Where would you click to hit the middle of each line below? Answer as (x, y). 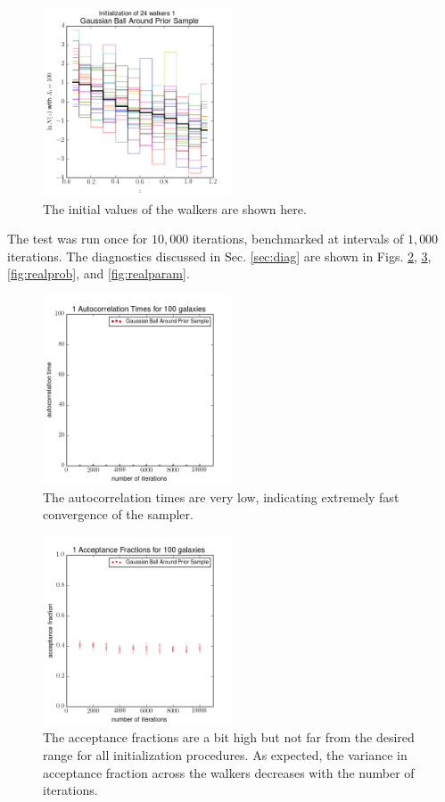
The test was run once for (78, 239)
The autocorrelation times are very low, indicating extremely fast (221, 496)
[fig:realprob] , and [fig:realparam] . (99, 273)
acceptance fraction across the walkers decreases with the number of (229, 772)
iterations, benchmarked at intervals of (298, 239)
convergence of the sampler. (118, 514)
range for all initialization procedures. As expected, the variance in (225, 754)
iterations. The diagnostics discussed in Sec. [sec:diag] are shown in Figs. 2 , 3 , (219, 256)
